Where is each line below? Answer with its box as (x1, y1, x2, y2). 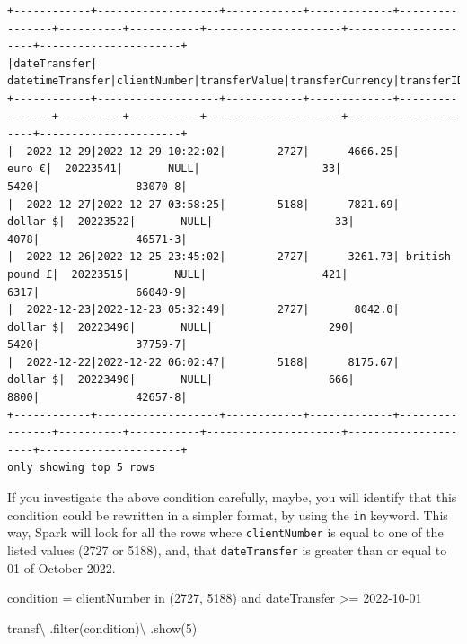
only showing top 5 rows (7, 461, 155, 474)
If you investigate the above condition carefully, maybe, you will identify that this (7, 488, 457, 507)
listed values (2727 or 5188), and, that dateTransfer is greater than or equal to (7, 540, 447, 559)
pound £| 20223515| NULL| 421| (7, 267, 348, 281)
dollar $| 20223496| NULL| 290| (7, 320, 355, 334)
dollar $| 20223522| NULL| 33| (7, 215, 355, 229)
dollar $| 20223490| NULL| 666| (7, 373, 355, 387)
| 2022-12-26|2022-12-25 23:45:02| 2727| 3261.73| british (7, 250, 451, 264)
